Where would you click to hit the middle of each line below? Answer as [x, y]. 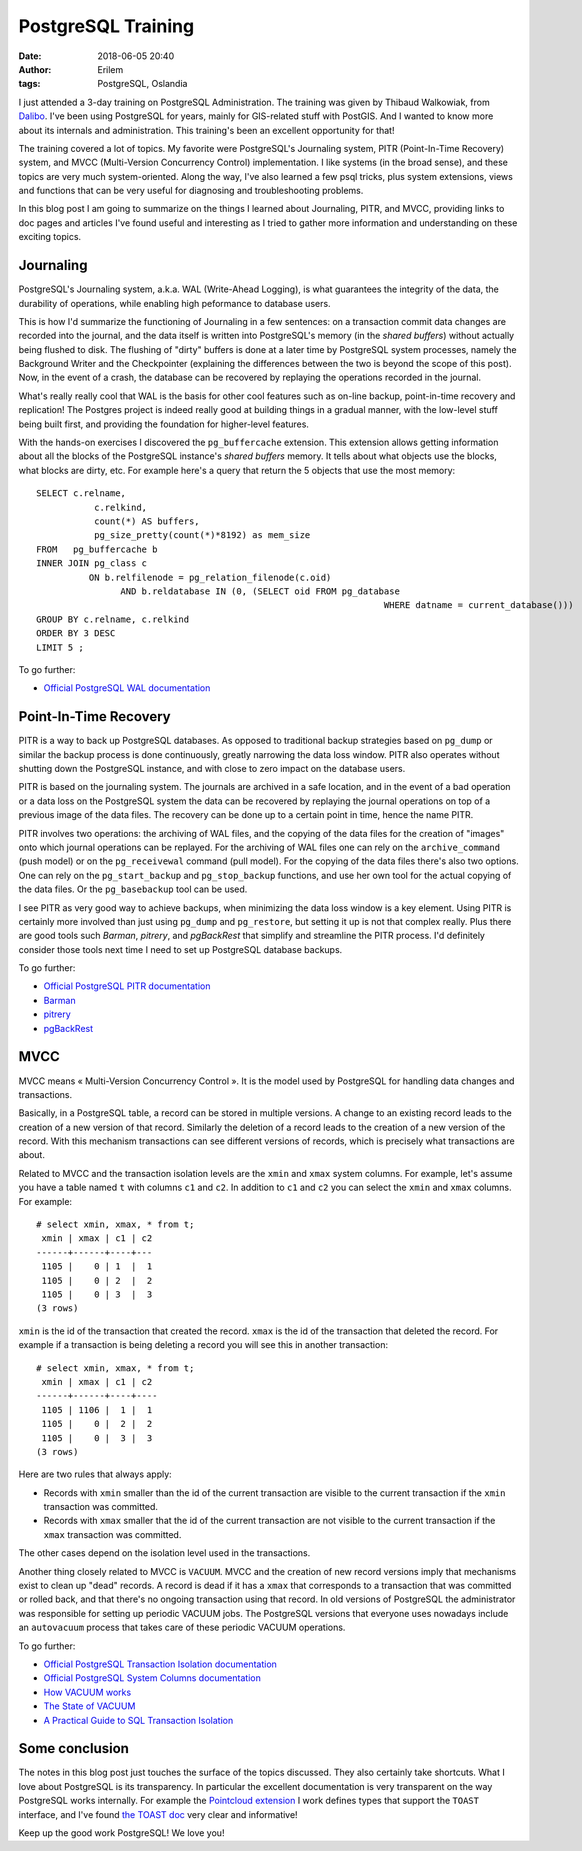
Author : [35, 69]
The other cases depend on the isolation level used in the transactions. [164, 1553]
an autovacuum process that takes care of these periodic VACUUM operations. [182, 1627]
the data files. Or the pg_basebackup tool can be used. [133, 889]
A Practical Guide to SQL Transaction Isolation [138, 1720]
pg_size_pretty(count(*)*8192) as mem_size [202, 535]
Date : [30, 56]
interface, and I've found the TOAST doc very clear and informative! [158, 1814]
